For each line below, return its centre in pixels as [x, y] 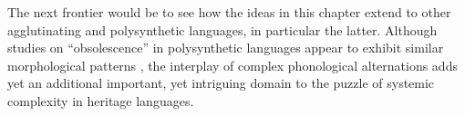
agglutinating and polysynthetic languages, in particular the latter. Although [222, 29]
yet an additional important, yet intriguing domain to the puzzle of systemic [221, 83]
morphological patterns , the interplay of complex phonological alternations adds [232, 65]
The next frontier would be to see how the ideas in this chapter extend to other [229, 12]
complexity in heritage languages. [101, 100]
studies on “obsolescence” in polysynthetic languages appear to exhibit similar [226, 48]
